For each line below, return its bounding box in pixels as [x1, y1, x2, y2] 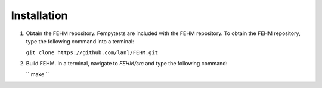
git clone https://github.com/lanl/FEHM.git [26, 49, 159, 56]
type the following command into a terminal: [26, 37, 134, 45]
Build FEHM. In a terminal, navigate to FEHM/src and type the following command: [26, 59, 228, 67]
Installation [11, 9, 68, 22]
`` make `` [26, 71, 49, 78]
